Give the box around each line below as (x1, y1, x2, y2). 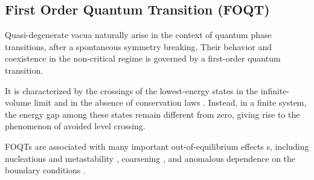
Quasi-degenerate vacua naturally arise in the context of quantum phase (5, 28, 272, 41)
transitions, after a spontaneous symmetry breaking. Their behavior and (5, 40, 272, 53)
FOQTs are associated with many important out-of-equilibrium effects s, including (5, 140, 309, 152)
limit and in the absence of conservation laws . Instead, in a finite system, (34, 96, 307, 109)
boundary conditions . (5, 164, 86, 176)
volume (5, 96, 31, 109)
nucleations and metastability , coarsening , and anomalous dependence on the (5, 152, 296, 164)
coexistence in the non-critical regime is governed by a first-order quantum (5, 52, 281, 65)
